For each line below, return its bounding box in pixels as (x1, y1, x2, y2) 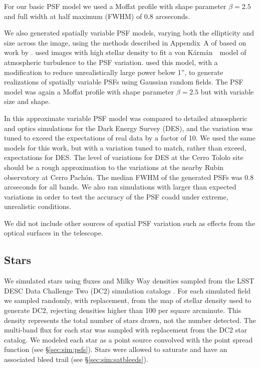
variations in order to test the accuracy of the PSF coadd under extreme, (4, 191, 228, 201)
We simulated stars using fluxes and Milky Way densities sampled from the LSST (4, 275, 254, 286)
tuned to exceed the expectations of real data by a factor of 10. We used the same (4, 132, 255, 143)
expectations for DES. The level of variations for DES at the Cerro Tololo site (4, 152, 243, 162)
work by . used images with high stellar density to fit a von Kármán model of (4, 47, 246, 57)
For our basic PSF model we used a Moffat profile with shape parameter (4, 1, 226, 11)
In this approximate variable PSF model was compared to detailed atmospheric (4, 112, 247, 123)
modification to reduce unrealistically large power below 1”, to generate (4, 66, 223, 77)
